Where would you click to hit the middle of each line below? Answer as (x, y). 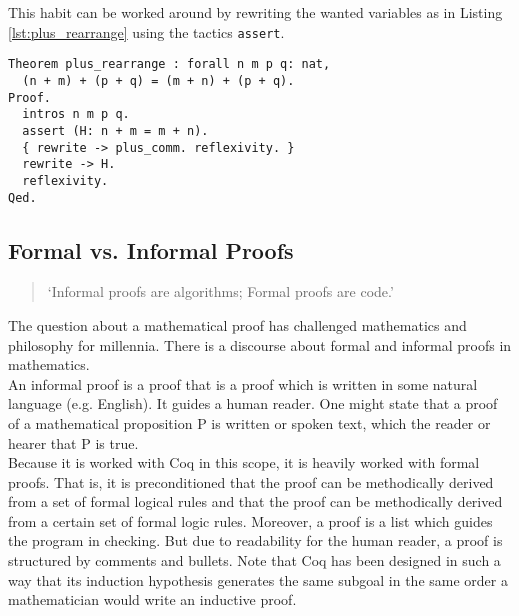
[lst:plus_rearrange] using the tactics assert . (146, 31)
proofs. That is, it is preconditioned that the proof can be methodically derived (251, 481)
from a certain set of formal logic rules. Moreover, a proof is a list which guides (250, 520)
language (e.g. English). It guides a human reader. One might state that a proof (253, 403)
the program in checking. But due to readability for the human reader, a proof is (255, 540)
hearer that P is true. (73, 442)
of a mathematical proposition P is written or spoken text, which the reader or (249, 422)
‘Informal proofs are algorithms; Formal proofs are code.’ (220, 291)
